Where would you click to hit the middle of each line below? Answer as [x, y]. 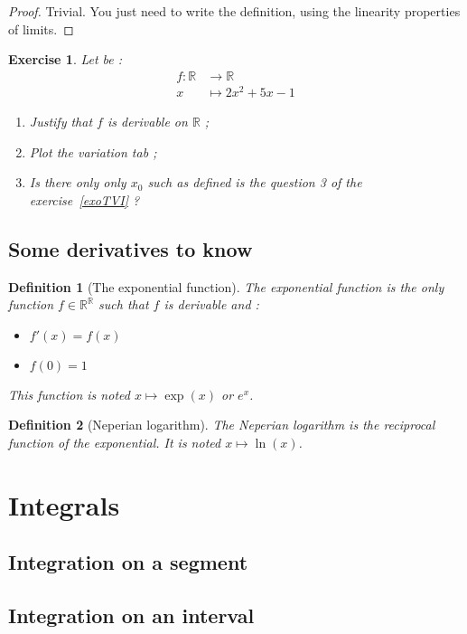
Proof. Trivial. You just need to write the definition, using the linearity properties [234, 11]
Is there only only [78, 182]
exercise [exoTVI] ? [84, 199]
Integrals [64, 504]
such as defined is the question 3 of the [255, 182]
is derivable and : [211, 304]
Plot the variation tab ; [93, 151]
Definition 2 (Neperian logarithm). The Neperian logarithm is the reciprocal [222, 425]
